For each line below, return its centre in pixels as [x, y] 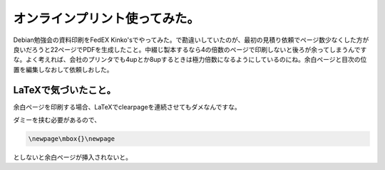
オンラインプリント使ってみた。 [106, 18]
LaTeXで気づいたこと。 [65, 90]
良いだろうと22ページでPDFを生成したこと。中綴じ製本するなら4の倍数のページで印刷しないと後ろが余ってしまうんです [190, 49]
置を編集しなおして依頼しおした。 [63, 69]
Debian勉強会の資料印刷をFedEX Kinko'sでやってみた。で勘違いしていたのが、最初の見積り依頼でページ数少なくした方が [191, 40]
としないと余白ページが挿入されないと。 [72, 157]
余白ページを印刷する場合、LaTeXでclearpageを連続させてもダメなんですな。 [127, 107]
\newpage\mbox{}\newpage [72, 139]
